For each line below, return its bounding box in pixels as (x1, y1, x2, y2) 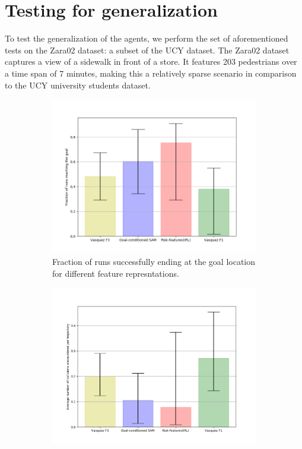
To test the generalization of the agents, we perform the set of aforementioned (5, 32, 288, 45)
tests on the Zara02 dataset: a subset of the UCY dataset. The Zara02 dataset (5, 43, 290, 56)
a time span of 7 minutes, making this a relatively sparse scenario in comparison (5, 67, 297, 79)
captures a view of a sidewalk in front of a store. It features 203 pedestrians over (5, 55, 297, 68)
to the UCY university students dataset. (5, 78, 151, 91)
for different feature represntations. (52, 267, 179, 279)
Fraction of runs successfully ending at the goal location (52, 255, 256, 267)
